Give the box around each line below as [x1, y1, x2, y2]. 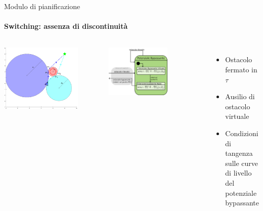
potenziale [225, 187, 257, 198]
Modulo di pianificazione [4, 1, 80, 11]
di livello [225, 167, 252, 178]
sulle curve [225, 157, 258, 168]
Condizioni [225, 128, 258, 138]
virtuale [225, 111, 249, 121]
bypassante [225, 197, 259, 208]
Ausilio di [225, 91, 255, 102]
